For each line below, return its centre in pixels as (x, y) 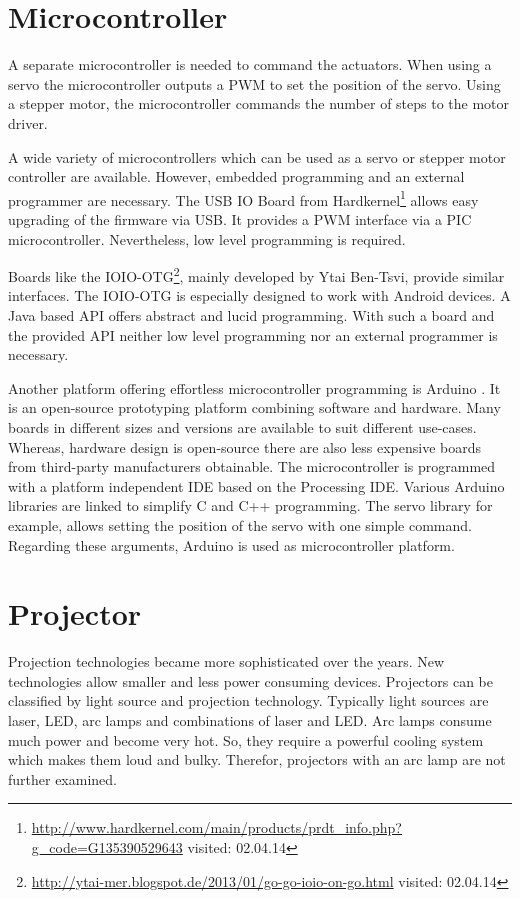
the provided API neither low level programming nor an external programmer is (253, 334)
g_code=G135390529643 (107, 846)
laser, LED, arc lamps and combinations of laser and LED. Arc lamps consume (250, 720)
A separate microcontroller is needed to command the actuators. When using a (250, 64)
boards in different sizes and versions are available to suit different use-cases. (242, 426)
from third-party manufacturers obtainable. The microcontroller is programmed (252, 466)
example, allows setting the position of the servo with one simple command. (240, 524)
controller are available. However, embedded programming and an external (236, 176)
